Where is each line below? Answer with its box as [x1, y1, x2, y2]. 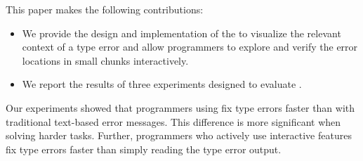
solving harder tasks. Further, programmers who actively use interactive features [6, 128, 352, 143]
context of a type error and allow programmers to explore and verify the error [22, 39, 358, 54]
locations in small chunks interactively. [22, 53, 189, 67]
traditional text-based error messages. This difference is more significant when [6, 114, 341, 129]
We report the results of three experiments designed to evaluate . [22, 77, 302, 91]
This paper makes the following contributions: [6, 2, 204, 16]
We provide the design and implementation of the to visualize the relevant [22, 25, 341, 40]
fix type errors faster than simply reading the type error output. [6, 141, 282, 156]
